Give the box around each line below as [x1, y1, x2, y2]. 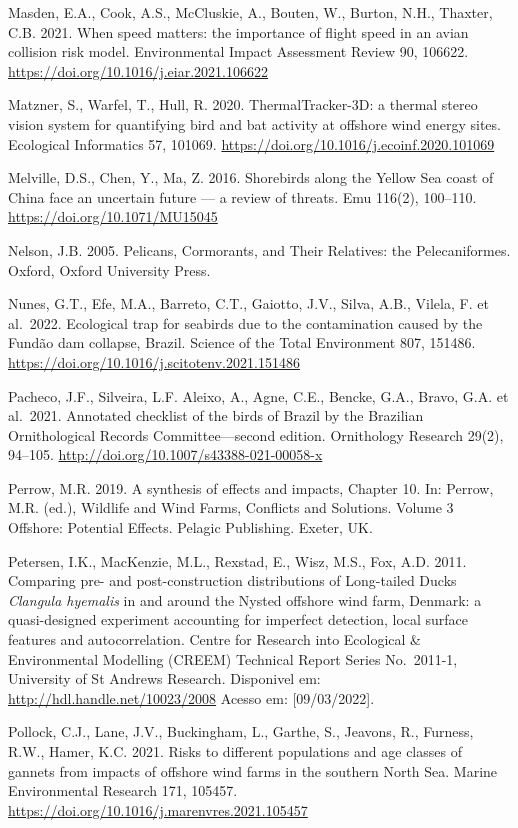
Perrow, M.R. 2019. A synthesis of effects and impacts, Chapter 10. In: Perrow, [8, 477, 494, 498]
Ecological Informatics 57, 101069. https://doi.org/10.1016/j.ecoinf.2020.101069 [8, 133, 495, 154]
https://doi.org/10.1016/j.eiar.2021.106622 [8, 60, 268, 81]
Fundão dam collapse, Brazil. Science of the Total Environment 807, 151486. [8, 332, 476, 353]
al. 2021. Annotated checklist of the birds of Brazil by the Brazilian [8, 405, 424, 426]
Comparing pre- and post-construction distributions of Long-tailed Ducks [8, 570, 457, 591]
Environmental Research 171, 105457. [8, 780, 238, 801]
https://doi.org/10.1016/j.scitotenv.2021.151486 [8, 351, 300, 372]
